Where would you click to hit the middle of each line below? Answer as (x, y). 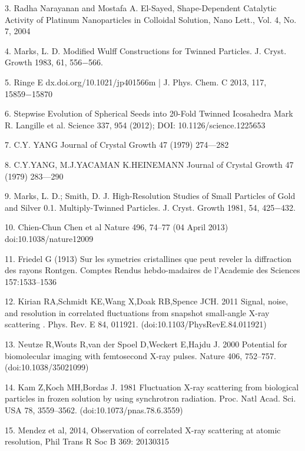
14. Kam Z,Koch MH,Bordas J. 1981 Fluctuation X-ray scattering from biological (152, 387)
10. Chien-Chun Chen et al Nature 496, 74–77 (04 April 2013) (117, 227)
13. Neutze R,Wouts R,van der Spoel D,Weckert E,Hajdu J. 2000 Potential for (146, 344)
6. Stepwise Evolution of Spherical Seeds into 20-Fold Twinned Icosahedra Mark (149, 113)
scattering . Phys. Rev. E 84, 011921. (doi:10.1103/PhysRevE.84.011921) (136, 324)
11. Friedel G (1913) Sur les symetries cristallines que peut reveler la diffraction (148, 258)
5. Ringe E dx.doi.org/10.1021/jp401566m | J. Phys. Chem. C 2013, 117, (136, 82)
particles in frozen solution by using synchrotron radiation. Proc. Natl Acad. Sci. (150, 398)
